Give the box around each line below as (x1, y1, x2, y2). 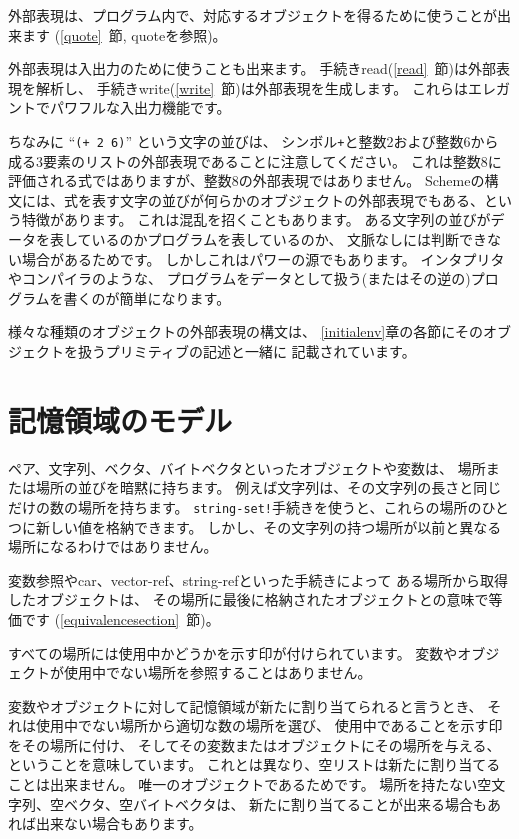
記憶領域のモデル (8, 399, 233, 440)
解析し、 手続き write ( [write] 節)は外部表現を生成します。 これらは (35, 77, 468, 98)
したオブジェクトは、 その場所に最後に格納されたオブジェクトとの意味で (8, 589, 489, 610)
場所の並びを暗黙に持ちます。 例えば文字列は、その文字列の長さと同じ (35, 477, 502, 498)
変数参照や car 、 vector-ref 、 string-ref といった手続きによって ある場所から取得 (8, 569, 509, 590)
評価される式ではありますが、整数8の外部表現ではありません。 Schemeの (8, 170, 485, 191)
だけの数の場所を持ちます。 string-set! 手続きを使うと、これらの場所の (8, 496, 482, 517)
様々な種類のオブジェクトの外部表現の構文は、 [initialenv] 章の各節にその (8, 321, 483, 342)
